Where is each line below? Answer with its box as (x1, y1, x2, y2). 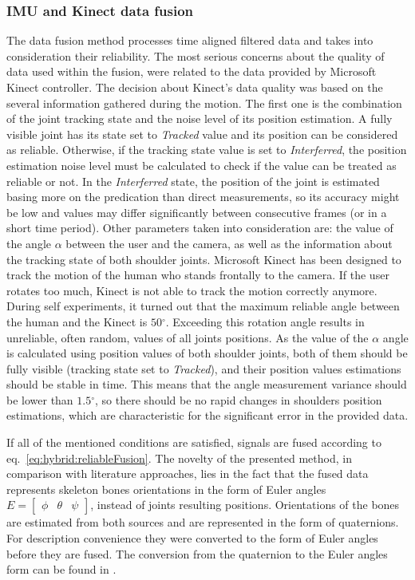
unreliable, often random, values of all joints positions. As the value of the (6, 329, 369, 345)
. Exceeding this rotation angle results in (165, 313, 365, 329)
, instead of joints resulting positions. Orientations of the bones (90, 496, 400, 513)
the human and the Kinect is (6, 313, 148, 329)
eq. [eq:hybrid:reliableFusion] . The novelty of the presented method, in (6, 449, 352, 466)
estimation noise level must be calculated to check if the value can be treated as (6, 156, 397, 173)
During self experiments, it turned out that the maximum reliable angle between (6, 298, 400, 314)
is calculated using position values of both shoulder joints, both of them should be (6, 345, 408, 361)
